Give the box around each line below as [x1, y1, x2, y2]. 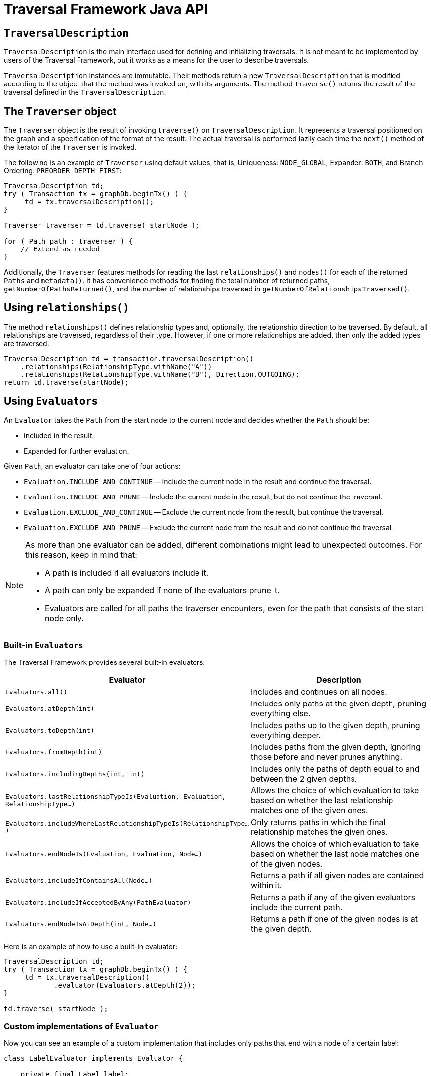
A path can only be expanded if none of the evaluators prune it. [45, 585, 280, 595]
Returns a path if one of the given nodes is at [251, 914, 418, 924]
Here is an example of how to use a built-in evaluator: [4, 942, 178, 951]
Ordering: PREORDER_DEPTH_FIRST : [4, 166, 122, 175]
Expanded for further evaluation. [24, 446, 129, 455]
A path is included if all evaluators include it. [45, 567, 209, 578]
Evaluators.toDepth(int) [5, 726, 95, 734]
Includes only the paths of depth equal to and [251, 764, 420, 774]
